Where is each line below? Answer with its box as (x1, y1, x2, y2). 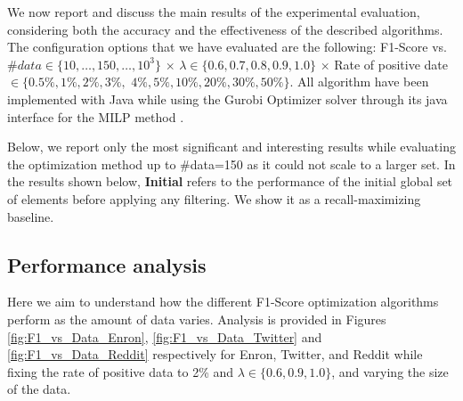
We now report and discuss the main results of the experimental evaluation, (7, 3, 420, 20)
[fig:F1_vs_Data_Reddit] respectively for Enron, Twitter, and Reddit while (7, 345, 423, 364)
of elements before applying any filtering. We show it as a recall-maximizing (7, 189, 421, 208)
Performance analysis (7, 250, 207, 278)
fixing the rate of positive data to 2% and (7, 362, 234, 381)
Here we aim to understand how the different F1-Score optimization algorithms (7, 292, 439, 311)
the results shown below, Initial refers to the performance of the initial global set (7, 172, 453, 191)
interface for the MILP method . (7, 107, 184, 126)
